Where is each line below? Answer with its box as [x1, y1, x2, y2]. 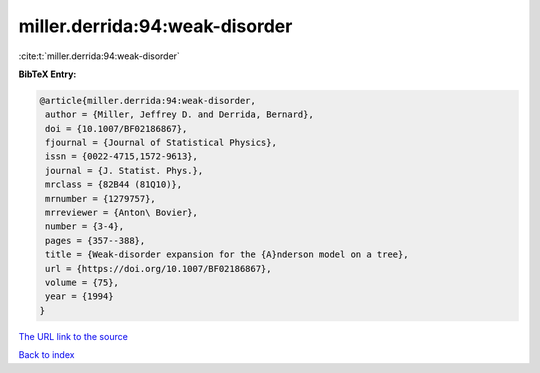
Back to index [18, 349, 75, 361]
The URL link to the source [18, 330, 129, 342]
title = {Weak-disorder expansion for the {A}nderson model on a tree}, [45, 249, 409, 260]
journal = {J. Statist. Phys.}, [45, 165, 204, 176]
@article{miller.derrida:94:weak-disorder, [39, 95, 257, 106]
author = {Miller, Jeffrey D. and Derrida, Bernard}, [45, 109, 314, 120]
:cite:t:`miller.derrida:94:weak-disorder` [18, 50, 180, 62]
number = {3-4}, [45, 221, 125, 232]
